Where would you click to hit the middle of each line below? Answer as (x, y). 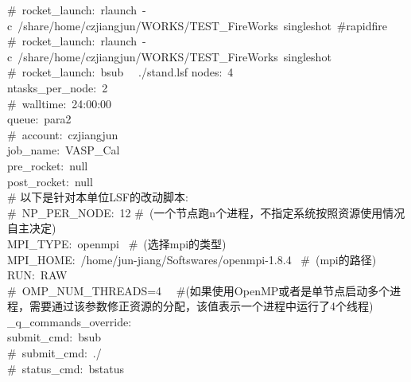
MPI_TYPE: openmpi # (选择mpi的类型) (117, 243)
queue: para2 (39, 119)
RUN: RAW (37, 275)
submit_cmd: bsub (54, 337)
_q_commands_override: (70, 321)
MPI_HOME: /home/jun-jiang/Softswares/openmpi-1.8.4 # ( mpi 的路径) (192, 259)
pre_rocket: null (48, 165)
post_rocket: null (50, 181)
